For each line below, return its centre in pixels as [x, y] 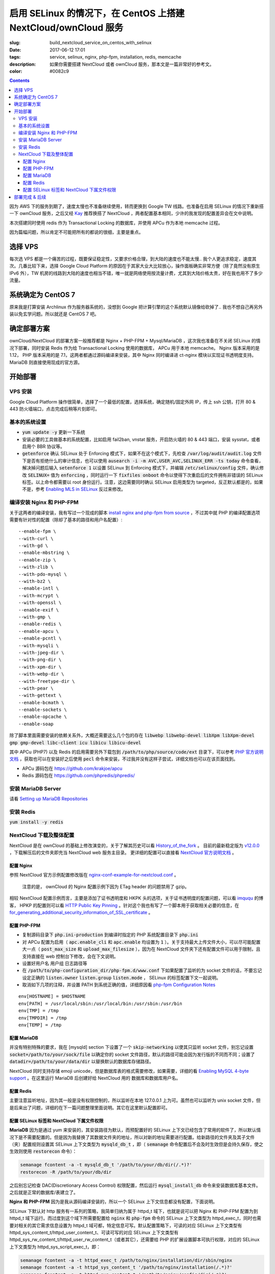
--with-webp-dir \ [42, 674]
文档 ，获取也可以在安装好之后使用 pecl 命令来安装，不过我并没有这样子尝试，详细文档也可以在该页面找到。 [124, 759]
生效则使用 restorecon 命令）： [43, 1151]
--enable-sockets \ [43, 710]
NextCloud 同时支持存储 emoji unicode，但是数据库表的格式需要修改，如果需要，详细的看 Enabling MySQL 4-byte [129, 1071]
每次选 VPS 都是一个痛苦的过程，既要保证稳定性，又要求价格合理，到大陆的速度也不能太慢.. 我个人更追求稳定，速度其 [133, 259]
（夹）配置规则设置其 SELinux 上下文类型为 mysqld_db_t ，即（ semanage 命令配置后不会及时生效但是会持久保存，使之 [136, 1144]
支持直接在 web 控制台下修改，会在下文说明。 [70, 956]
